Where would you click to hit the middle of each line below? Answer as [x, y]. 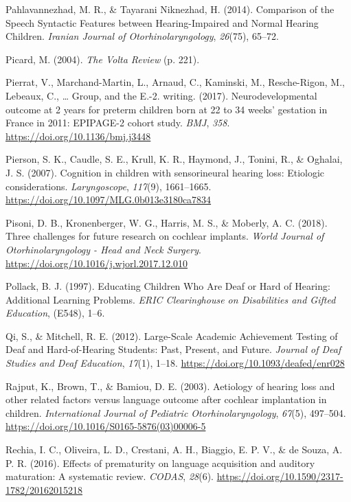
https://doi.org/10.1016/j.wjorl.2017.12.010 [97, 263]
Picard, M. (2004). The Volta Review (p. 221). [103, 59]
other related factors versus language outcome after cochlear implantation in [166, 399]
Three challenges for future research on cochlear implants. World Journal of [165, 236]
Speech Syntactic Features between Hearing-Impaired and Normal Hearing [162, 22]
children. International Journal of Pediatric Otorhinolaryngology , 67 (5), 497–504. [176, 412]
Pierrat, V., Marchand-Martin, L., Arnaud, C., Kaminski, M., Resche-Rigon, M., [175, 82]
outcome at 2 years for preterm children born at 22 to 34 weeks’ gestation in [167, 109]
